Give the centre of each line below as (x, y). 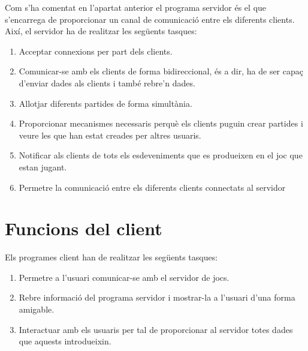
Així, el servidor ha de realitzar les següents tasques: (101, 31)
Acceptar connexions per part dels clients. (96, 51)
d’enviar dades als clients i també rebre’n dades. (107, 82)
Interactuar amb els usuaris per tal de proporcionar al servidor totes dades (156, 329)
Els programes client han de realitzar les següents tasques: (111, 257)
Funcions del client (84, 228)
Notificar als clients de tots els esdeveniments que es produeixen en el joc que (161, 155)
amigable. (37, 309)
